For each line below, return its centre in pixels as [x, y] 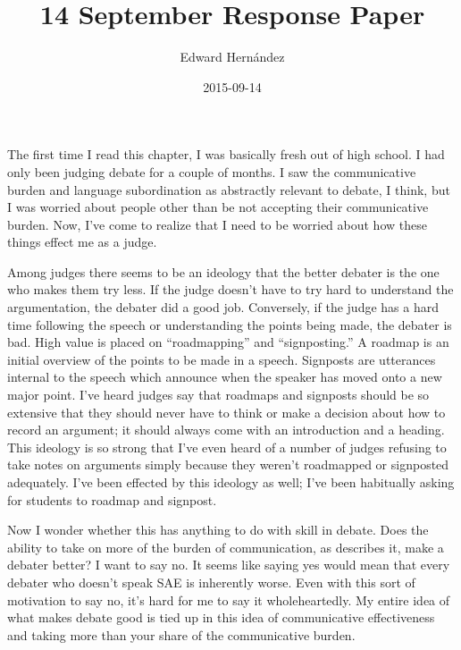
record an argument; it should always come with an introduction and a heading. [226, 430]
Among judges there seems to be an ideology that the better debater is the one [223, 271]
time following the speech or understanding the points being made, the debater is [230, 324]
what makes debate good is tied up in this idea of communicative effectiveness [221, 617]
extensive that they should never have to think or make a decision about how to [226, 412]
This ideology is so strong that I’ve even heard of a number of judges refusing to [227, 447]
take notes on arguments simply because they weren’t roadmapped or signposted [228, 464]
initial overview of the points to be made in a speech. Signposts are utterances [222, 359]
